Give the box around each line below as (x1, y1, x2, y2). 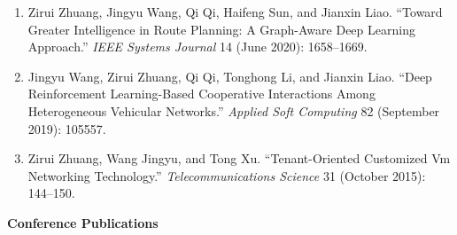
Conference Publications (7, 213, 159, 231)
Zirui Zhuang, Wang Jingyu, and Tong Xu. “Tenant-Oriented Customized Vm (27, 149, 451, 168)
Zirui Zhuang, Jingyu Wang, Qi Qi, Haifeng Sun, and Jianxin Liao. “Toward (27, 3, 443, 20)
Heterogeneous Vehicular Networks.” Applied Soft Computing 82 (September (27, 101, 440, 120)
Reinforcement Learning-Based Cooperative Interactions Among (27, 84, 376, 103)
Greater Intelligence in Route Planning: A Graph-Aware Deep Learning (27, 20, 415, 38)
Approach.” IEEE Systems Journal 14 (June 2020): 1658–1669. (27, 37, 368, 56)
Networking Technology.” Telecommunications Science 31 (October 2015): (27, 166, 426, 184)
